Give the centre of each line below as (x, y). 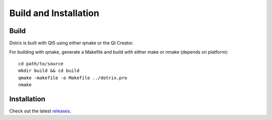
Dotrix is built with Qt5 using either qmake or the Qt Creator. (71, 43)
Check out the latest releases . (40, 111)
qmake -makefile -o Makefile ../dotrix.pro (73, 78)
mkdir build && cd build (49, 71)
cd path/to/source (41, 64)
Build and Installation (54, 13)
